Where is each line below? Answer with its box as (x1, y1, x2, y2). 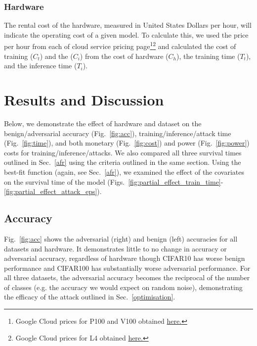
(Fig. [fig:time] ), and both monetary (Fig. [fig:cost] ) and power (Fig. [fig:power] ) (4, 138, 250, 148)
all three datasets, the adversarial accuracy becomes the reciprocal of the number (4, 272, 250, 283)
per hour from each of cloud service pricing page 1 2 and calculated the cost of (4, 40, 236, 51)
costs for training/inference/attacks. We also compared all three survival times (4, 147, 242, 157)
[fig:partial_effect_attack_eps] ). (4, 186, 102, 197)
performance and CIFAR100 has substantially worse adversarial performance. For (4, 262, 251, 273)
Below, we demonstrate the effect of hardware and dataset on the (4, 118, 202, 128)
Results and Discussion (4, 90, 164, 110)
